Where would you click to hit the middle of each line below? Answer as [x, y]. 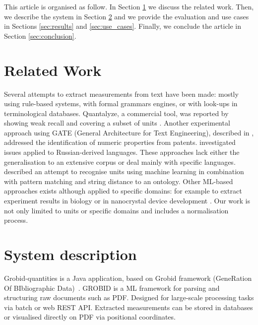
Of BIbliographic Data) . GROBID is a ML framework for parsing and [112, 288]
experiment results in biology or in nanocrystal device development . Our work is [127, 201]
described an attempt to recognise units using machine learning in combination [124, 171]
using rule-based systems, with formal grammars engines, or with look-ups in [121, 103]
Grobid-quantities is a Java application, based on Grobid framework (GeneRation [128, 278]
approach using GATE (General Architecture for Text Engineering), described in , [129, 132]
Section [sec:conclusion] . [40, 35]
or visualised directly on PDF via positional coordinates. [90, 317]
